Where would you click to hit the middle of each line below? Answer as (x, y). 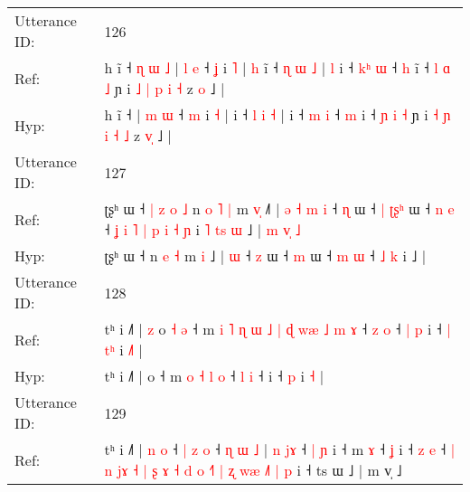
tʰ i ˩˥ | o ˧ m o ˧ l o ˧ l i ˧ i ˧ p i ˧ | (214, 376)
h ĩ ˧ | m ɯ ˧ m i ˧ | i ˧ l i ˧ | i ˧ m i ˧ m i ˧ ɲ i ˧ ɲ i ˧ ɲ (277, 114)
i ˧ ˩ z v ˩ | (138, 135)
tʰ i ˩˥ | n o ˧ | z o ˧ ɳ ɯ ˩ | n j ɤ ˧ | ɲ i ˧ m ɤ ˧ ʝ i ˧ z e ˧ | (280, 449)
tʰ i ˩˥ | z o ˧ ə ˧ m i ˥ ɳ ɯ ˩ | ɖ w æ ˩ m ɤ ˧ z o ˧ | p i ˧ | (277, 329)
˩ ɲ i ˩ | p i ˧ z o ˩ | (164, 88)
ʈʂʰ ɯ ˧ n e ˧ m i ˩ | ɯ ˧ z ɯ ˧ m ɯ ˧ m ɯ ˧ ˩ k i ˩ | (265, 255)
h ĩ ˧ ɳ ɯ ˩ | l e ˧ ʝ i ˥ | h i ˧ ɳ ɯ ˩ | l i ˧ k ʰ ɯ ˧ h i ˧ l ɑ (277, 67)
